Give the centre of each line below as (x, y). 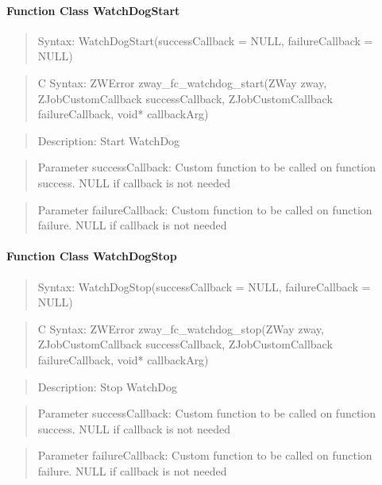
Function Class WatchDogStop (92, 256)
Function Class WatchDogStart (93, 10)
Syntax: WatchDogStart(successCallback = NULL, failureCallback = (205, 40)
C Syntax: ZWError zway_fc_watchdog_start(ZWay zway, (182, 82)
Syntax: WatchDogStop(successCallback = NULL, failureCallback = (204, 286)
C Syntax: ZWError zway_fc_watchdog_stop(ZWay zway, (181, 328)
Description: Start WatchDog (109, 140)
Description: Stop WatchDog (107, 386)
